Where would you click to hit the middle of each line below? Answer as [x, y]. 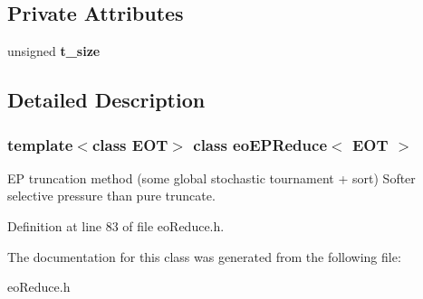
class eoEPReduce [260, 144]
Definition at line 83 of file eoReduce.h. [116, 225]
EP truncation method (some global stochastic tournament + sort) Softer [211, 178]
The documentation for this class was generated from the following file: [204, 256]
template [40, 144]
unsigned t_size [54, 51]
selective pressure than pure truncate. [111, 196]
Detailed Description [106, 100]
